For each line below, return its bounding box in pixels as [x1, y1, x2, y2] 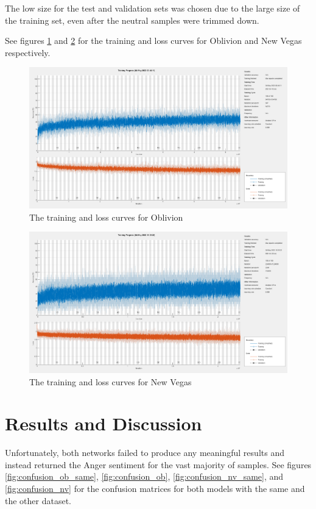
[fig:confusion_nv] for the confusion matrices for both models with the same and [5, 482, 305, 494]
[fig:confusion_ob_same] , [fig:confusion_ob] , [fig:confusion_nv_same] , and [5, 470, 284, 483]
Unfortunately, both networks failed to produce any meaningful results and [5, 446, 284, 459]
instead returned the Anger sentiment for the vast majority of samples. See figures [5, 458, 312, 471]
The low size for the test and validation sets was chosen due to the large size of [5, 2, 300, 14]
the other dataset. [5, 494, 72, 507]
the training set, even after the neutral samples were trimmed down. [5, 13, 259, 26]
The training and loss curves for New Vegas [29, 375, 192, 388]
